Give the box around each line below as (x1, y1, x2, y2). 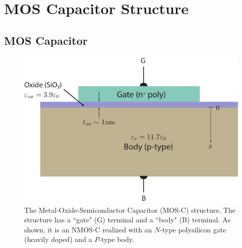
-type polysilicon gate (160, 224, 226, 234)
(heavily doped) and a (24, 234, 92, 244)
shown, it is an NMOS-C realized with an (24, 224, 152, 234)
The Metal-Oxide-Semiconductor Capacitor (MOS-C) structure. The (24, 204, 236, 215)
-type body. (99, 234, 134, 244)
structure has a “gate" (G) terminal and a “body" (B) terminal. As (24, 214, 230, 225)
